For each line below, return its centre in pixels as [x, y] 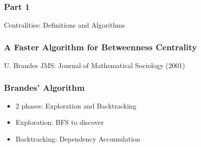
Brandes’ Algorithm [44, 87]
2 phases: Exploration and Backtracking [76, 105]
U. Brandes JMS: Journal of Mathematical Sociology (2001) [95, 65]
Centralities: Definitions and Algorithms [65, 25]
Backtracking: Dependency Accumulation [78, 139]
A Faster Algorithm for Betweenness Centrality [100, 47]
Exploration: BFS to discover [60, 122]
